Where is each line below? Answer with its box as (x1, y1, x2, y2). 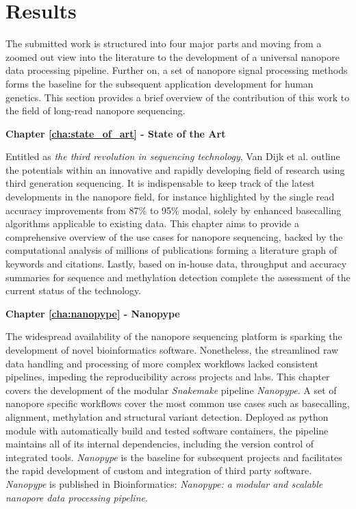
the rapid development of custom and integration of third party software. (5, 463, 312, 478)
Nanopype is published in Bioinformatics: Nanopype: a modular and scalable (5, 476, 323, 491)
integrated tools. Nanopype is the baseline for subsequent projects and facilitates (5, 449, 342, 464)
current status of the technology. (5, 283, 142, 298)
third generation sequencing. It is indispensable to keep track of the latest (5, 176, 315, 190)
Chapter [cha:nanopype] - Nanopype (5, 306, 180, 320)
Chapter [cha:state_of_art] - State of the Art (5, 126, 226, 140)
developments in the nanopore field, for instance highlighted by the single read (5, 190, 335, 204)
